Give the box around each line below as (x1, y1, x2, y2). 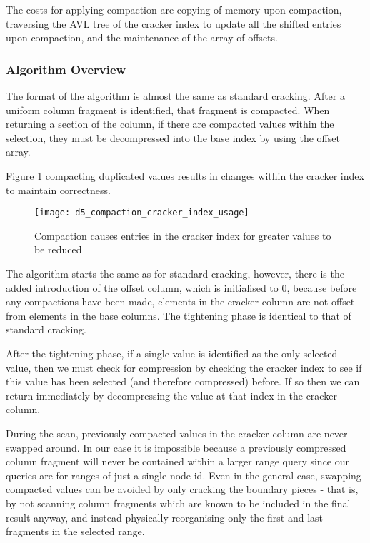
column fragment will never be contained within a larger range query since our (6, 454, 350, 469)
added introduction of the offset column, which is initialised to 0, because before (6, 280, 357, 295)
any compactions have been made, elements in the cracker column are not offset (6, 294, 355, 309)
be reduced (34, 242, 82, 257)
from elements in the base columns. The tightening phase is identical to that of (6, 308, 351, 323)
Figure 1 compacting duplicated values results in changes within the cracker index (6, 168, 364, 183)
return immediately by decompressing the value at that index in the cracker (6, 387, 337, 402)
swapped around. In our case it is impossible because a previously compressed (6, 440, 346, 455)
